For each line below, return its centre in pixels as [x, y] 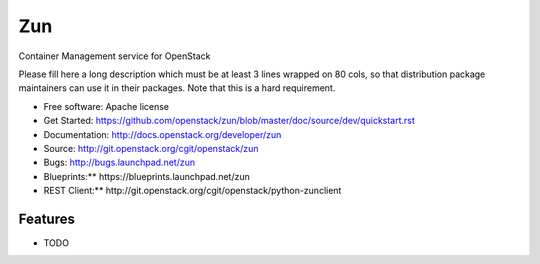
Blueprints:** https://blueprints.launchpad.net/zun [146, 176]
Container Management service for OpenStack [114, 56]
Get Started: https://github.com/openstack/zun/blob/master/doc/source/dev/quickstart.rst [229, 121]
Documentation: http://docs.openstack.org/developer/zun [162, 134]
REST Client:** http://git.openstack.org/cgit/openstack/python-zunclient [192, 191]
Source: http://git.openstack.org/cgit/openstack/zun [151, 148]
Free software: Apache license [106, 106]
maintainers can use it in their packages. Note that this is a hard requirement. [177, 88]
